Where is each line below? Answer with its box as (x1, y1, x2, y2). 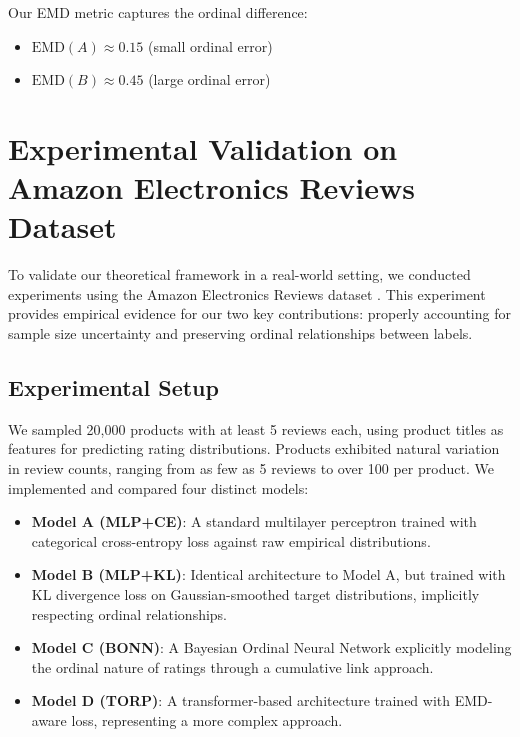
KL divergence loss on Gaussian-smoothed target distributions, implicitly (31, 584, 480, 605)
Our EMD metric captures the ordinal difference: (8, 2, 308, 22)
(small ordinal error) (147, 35, 273, 56)
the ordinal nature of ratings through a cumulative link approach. (31, 656, 434, 677)
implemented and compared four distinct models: (8, 477, 309, 498)
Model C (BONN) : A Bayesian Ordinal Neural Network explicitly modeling (31, 637, 512, 658)
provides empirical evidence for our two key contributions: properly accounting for (8, 303, 511, 324)
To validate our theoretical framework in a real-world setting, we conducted (8, 264, 471, 285)
